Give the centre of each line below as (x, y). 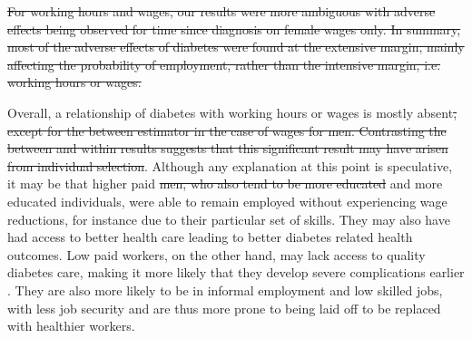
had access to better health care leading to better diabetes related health (210, 237)
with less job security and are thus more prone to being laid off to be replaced (224, 308)
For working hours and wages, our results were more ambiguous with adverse (221, 11)
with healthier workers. (71, 326)
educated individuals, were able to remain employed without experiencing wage (227, 201)
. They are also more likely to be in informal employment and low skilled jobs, (225, 290)
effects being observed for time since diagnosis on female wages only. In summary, (234, 29)
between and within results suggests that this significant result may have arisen (228, 148)
